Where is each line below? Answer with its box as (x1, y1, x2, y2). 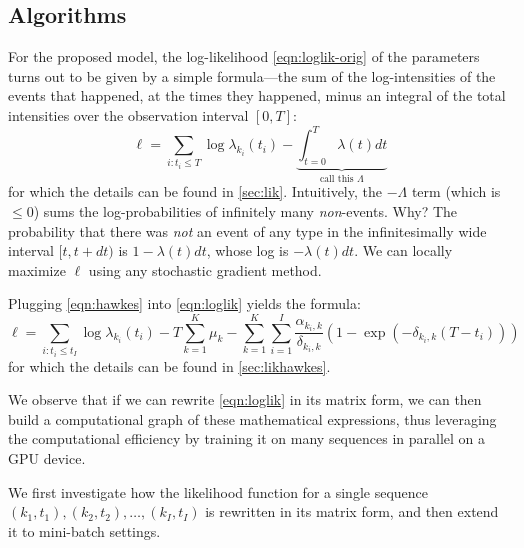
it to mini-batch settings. (8, 520, 161, 541)
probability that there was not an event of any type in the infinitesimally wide (8, 220, 487, 241)
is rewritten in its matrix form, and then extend (205, 501, 499, 522)
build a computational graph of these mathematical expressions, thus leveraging (8, 408, 497, 429)
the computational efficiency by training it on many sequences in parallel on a (8, 428, 486, 449)
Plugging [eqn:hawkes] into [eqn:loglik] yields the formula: (8, 293, 361, 314)
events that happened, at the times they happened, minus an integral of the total (8, 85, 506, 106)
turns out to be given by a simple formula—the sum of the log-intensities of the (8, 65, 496, 86)
